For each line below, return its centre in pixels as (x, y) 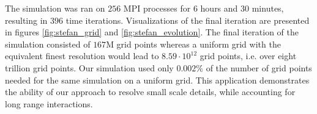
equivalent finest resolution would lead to (82, 56)
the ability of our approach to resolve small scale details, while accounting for (150, 92)
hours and (219, 8)
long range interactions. (49, 103)
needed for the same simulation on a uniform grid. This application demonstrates (157, 80)
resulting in (26, 20)
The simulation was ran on (55, 8)
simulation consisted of (48, 44)
